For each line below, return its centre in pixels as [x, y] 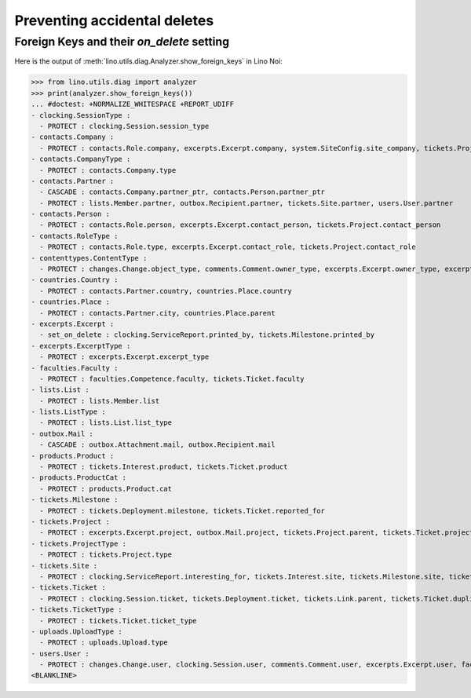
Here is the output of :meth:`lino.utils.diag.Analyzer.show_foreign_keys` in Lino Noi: [148, 61]
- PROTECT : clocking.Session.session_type [124, 126]
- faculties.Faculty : [75, 368]
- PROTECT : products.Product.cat [106, 488]
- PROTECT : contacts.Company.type [108, 170]
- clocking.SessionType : [81, 115]
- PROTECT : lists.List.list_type [106, 423]
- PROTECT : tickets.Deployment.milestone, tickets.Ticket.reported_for [183, 511]
